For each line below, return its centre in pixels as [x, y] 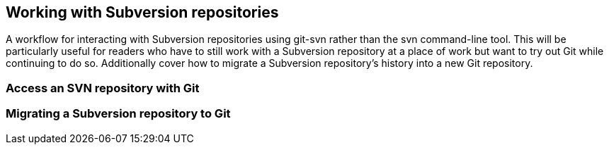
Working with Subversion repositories [142, 12]
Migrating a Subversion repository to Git [118, 114]
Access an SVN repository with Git [103, 88]
